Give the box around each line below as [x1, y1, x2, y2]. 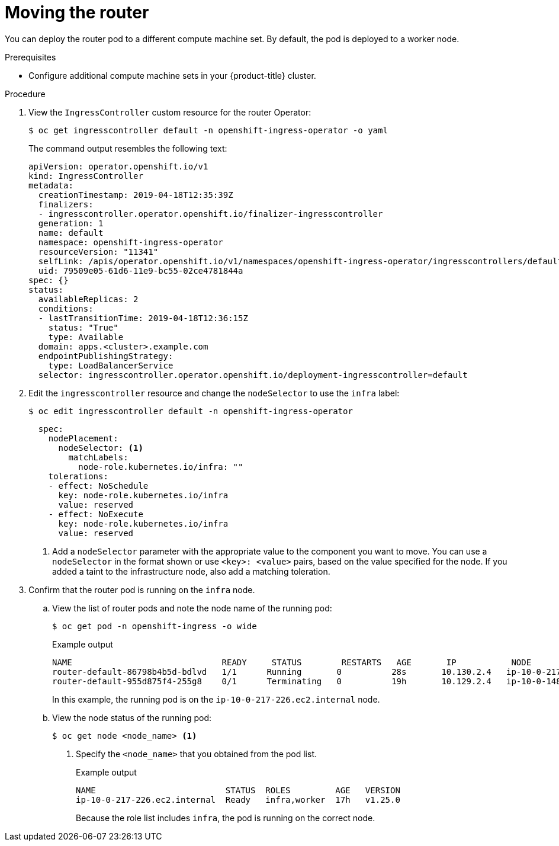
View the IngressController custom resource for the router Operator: [28, 107, 311, 117]
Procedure [5, 88, 46, 99]
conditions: [38, 303, 94, 313]
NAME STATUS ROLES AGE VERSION [76, 785, 400, 795]
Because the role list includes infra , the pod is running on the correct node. [76, 812, 375, 823]
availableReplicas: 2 [38, 294, 139, 304]
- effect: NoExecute [48, 509, 143, 519]
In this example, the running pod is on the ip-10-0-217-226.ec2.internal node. [52, 694, 380, 704]
